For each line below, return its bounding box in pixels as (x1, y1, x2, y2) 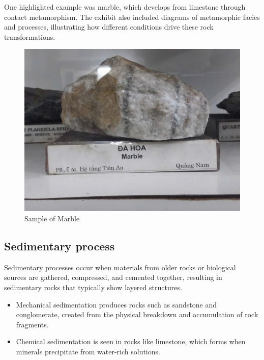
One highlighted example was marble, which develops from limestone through (4, 2, 246, 12)
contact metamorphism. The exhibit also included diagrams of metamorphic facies (4, 11, 260, 22)
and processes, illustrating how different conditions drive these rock (4, 21, 214, 32)
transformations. (4, 31, 55, 42)
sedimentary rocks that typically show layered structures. (4, 281, 182, 292)
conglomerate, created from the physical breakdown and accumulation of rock (16, 309, 258, 320)
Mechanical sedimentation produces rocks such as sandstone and (16, 299, 217, 310)
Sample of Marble (24, 213, 80, 223)
